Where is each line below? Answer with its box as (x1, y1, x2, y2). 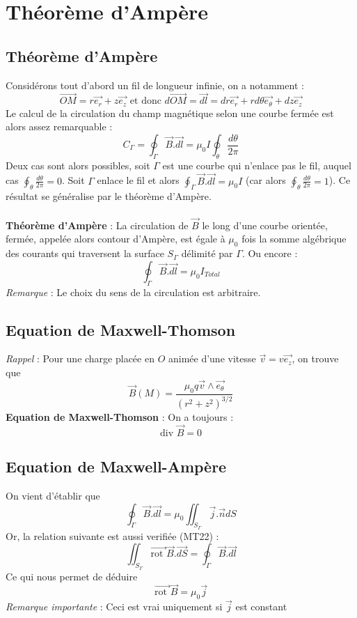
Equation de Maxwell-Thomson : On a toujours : (6, 410, 234, 424)
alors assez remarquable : (6, 119, 113, 134)
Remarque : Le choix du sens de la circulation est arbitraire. (6, 284, 261, 299)
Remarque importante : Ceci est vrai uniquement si (6, 599, 223, 614)
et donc (129, 96, 161, 107)
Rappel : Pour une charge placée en (6, 351, 154, 366)
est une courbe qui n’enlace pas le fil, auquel (162, 157, 351, 172)
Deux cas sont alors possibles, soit (6, 157, 150, 172)
